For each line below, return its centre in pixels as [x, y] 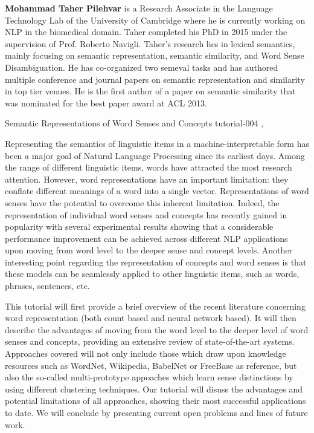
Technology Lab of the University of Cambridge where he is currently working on [155, 20]
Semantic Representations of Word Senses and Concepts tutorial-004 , [134, 123]
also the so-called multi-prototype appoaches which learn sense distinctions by [149, 377]
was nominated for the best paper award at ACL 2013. [106, 103]
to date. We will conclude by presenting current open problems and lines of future [156, 412]
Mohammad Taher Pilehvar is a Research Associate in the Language [139, 8]
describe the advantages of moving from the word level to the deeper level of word [157, 329]
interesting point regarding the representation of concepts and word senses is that [156, 262]
